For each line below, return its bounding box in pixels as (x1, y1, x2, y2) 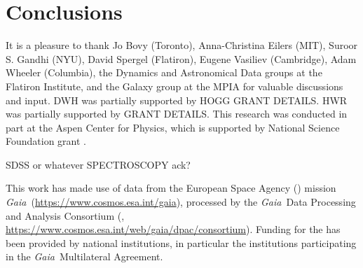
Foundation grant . (6, 134, 86, 148)
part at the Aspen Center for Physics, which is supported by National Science (6, 120, 340, 134)
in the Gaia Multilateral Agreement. (6, 249, 163, 264)
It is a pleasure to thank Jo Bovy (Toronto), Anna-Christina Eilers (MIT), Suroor (6, 38, 358, 52)
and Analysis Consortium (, (6, 208, 125, 223)
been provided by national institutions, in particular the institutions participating (6, 235, 357, 250)
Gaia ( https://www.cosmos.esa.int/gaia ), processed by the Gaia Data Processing (6, 195, 356, 209)
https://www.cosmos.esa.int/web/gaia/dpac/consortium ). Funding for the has (6, 222, 341, 237)
